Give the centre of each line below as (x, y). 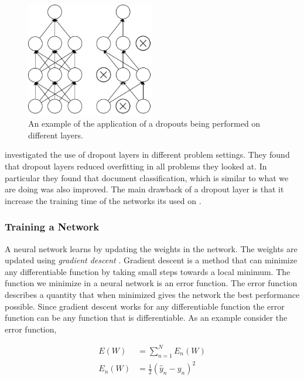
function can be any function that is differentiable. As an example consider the (146, 318)
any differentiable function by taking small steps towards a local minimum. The (148, 271)
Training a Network (52, 227)
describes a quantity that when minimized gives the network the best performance (152, 294)
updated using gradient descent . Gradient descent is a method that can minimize (151, 260)
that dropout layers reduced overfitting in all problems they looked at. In (136, 166)
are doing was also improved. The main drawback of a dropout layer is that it (144, 189)
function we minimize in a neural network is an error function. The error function (151, 283)
